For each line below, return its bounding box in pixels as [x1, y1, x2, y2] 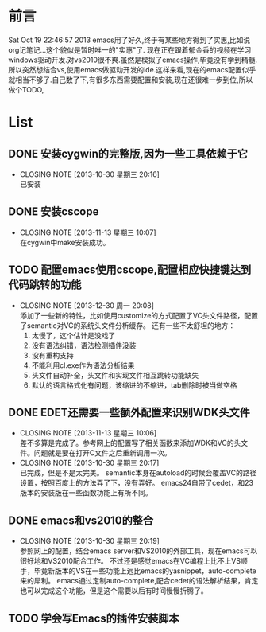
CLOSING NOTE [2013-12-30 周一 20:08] [19, 300, 155, 310]
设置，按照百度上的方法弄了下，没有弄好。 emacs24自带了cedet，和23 [19, 478, 254, 488]
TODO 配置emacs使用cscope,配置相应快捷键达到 [8, 263, 252, 277]
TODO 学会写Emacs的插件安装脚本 [8, 611, 180, 625]
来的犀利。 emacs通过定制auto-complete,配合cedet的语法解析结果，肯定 [19, 576, 259, 586]
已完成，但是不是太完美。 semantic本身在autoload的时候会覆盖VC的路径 [19, 468, 257, 478]
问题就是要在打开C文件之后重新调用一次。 [33, 448, 172, 458]
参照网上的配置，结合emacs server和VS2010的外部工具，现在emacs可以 [19, 546, 258, 556]
